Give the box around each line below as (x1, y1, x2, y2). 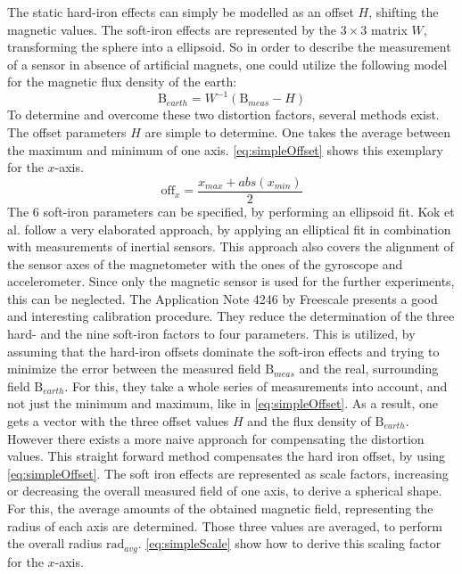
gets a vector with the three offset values (7, 412, 229, 430)
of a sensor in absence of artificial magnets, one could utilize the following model (7, 54, 448, 73)
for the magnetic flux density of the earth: (7, 72, 237, 91)
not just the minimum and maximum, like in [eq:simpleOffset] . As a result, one (7, 394, 439, 413)
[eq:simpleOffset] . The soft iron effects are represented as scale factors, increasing (7, 463, 449, 482)
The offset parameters (7, 123, 127, 142)
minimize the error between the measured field (7, 359, 261, 378)
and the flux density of (247, 412, 371, 430)
